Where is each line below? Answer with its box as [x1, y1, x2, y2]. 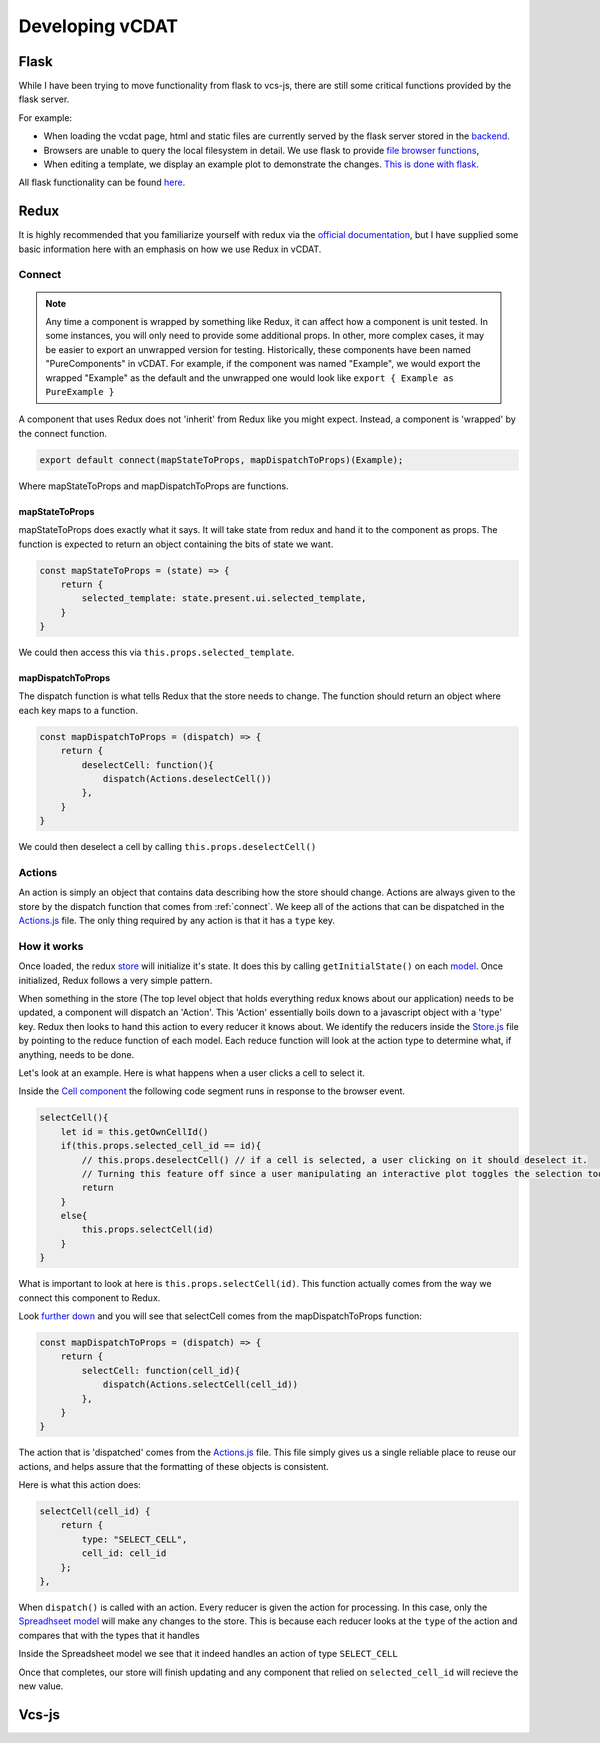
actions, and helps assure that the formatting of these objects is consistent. [18, 1460, 329, 1472]
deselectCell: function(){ [81, 759, 214, 770]
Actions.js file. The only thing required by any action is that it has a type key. [18, 915, 335, 927]
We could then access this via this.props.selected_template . [18, 646, 295, 659]
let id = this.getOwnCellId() [60, 1126, 209, 1137]
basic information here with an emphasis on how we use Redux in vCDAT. [18, 243, 322, 255]
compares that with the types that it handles [18, 1629, 200, 1641]
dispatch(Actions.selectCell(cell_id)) [102, 1379, 299, 1390]
